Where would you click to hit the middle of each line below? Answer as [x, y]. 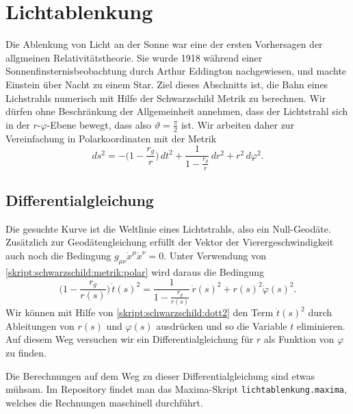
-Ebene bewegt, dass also [99, 124]
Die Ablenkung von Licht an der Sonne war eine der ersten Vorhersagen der [164, 44]
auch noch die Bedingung [58, 255]
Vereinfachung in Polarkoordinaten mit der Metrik [111, 138]
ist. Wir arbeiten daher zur [238, 124]
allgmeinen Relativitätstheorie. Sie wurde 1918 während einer [134, 57]
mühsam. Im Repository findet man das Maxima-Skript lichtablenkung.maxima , [176, 389]
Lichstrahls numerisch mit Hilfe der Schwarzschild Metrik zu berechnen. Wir [166, 98]
